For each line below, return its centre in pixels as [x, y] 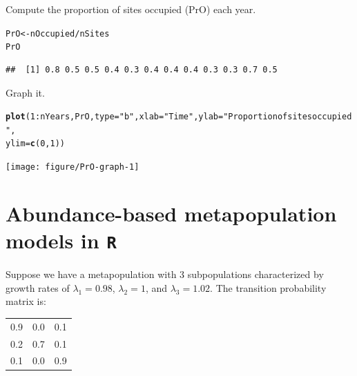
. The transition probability [268, 287]
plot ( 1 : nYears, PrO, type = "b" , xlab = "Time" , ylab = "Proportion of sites [159, 117]
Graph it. [25, 92]
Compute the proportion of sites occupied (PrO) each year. [131, 9]
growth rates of [38, 287]
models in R [61, 240]
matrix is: [26, 301]
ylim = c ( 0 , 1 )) [35, 144]
